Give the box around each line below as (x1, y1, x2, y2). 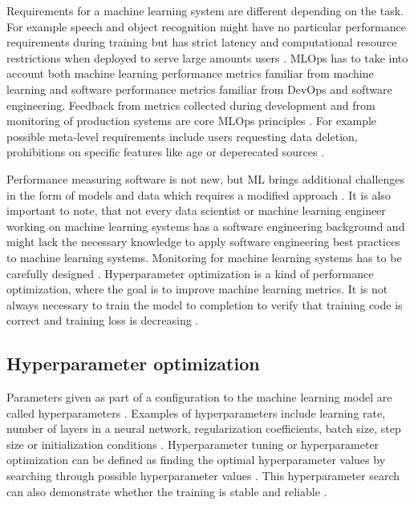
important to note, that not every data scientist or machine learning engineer (6, 202, 386, 219)
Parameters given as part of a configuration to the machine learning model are (6, 389, 392, 406)
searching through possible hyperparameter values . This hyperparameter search (6, 467, 400, 484)
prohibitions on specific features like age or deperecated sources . (6, 143, 325, 160)
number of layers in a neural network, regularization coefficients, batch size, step (6, 420, 401, 437)
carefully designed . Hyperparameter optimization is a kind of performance (6, 265, 374, 281)
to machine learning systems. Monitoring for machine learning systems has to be (6, 248, 402, 265)
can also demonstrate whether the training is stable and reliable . (6, 483, 327, 499)
